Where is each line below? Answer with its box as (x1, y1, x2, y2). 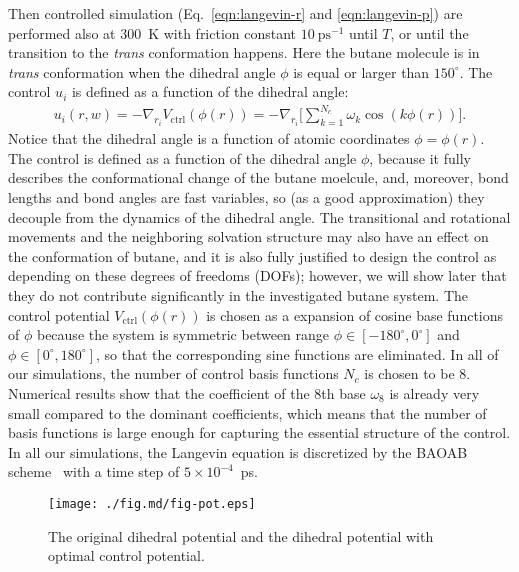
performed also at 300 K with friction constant (8, 22, 297, 43)
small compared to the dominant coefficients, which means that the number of (8, 402, 487, 423)
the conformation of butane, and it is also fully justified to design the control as (8, 245, 497, 266)
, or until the (390, 22, 469, 43)
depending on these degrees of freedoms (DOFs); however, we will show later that (8, 265, 507, 286)
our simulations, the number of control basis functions (8, 363, 339, 384)
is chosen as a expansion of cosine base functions (206, 304, 504, 325)
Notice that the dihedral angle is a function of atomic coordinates (8, 128, 410, 149)
